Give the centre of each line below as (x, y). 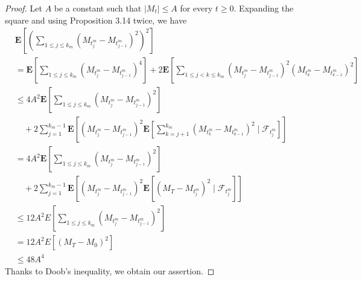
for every (196, 8)
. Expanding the (264, 8)
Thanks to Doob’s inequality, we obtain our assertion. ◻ (110, 270)
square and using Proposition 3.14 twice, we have (96, 20)
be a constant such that (98, 8)
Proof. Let (24, 8)
